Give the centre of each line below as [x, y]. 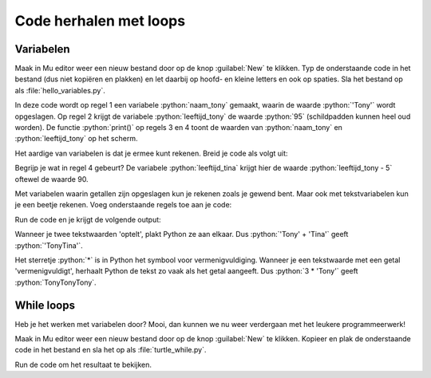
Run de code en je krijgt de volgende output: [88, 219]
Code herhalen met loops [100, 21]
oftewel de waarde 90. [51, 179]
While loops [45, 305]
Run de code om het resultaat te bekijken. [83, 364]
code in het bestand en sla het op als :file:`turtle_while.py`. [111, 350]
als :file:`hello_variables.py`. [60, 90]
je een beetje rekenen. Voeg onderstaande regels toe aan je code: [123, 205]
